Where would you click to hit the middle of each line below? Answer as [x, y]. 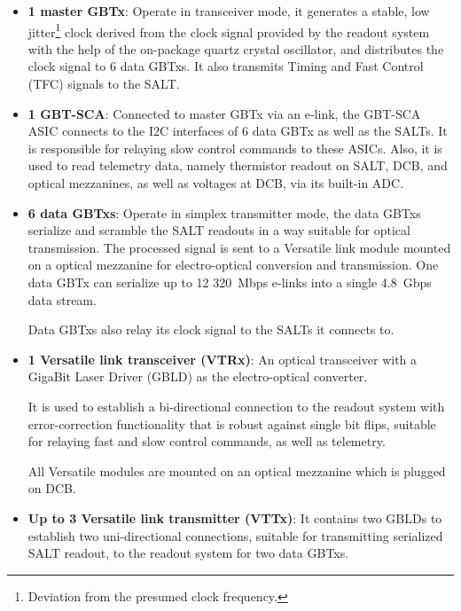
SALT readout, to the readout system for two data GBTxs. [188, 553]
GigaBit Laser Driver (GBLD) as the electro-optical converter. [198, 376]
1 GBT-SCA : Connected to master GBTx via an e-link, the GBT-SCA [224, 113]
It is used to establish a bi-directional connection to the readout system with [236, 406]
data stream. [62, 299]
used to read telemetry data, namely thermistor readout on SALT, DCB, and [238, 165]
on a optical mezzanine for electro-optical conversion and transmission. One [233, 265]
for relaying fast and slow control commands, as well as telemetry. [207, 441]
